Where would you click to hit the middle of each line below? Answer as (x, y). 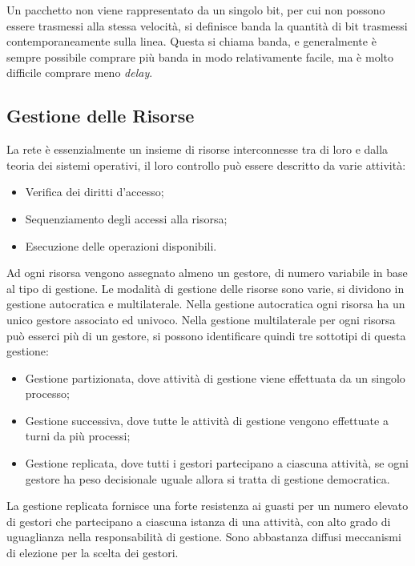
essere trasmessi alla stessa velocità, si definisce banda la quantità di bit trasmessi (207, 25)
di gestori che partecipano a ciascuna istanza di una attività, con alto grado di (199, 521)
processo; (47, 393)
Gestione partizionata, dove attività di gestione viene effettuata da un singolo (215, 377)
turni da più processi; (78, 436)
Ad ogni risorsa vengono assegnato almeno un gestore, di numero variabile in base (207, 273)
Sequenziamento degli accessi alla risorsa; (126, 218)
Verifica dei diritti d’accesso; (95, 192)
